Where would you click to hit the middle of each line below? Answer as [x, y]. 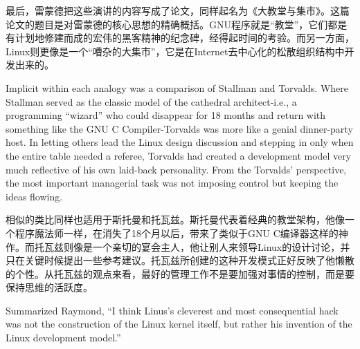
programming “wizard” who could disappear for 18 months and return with [166, 115]
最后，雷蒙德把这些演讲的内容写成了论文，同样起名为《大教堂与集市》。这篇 [178, 10]
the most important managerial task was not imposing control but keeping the [172, 183]
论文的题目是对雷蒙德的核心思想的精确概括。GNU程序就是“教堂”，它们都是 [177, 24]
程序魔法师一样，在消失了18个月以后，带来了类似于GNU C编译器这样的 [177, 233]
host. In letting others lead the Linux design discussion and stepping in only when [180, 142]
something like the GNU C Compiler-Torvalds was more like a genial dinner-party [179, 128]
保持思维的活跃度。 [49, 287]
